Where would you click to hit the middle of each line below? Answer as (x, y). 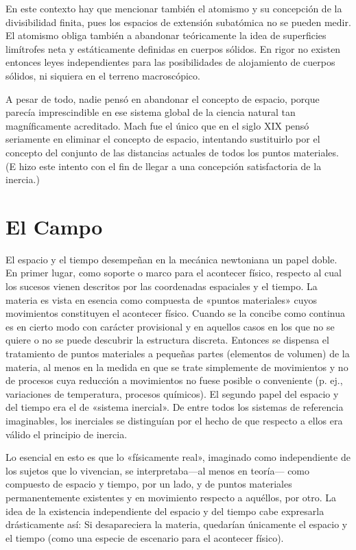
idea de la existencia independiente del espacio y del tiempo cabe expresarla (165, 511)
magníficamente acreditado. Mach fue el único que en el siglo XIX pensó (157, 125)
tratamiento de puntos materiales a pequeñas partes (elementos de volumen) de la (178, 353)
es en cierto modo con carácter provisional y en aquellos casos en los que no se (170, 326)
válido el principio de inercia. (67, 434)
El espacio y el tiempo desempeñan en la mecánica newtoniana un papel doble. (171, 259)
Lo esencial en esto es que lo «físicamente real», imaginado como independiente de (178, 457)
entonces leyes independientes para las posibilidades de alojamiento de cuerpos (170, 62)
